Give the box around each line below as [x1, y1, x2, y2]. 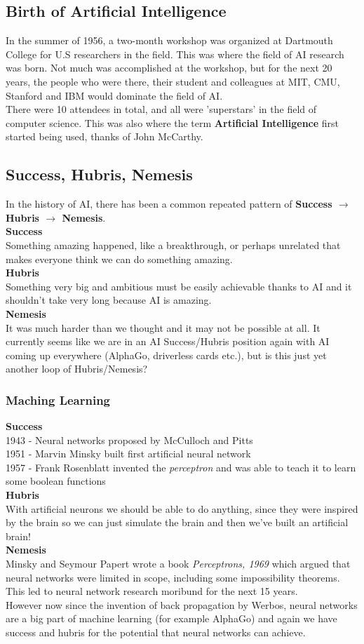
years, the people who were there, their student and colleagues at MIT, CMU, [6, 74, 340, 88]
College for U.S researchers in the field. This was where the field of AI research [6, 46, 344, 61]
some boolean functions [6, 474, 106, 488]
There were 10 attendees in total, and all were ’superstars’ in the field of [6, 102, 317, 116]
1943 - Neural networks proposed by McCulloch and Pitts [6, 432, 253, 447]
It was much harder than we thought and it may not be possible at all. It [6, 320, 321, 335]
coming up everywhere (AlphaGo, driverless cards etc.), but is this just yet [6, 347, 327, 362]
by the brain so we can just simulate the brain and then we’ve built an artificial [6, 515, 349, 530]
